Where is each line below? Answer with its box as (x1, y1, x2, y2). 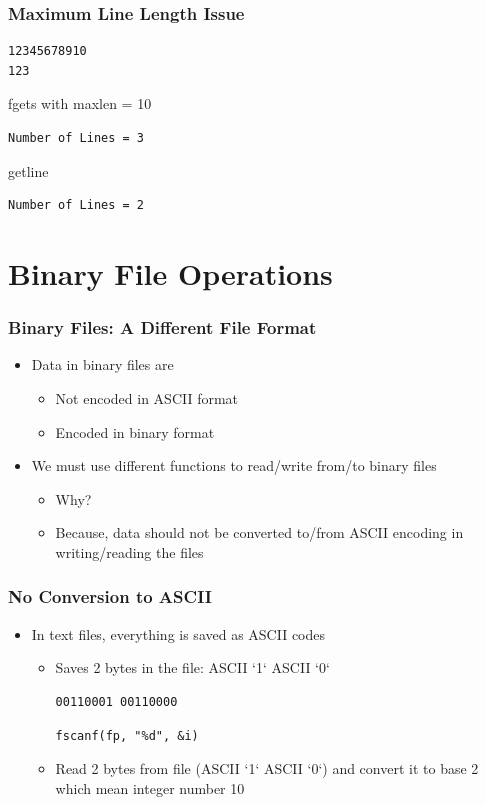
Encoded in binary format (55, 421, 215, 442)
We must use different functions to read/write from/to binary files (31, 455, 437, 476)
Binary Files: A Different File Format (8, 315, 317, 340)
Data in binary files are (31, 354, 174, 375)
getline (8, 160, 49, 181)
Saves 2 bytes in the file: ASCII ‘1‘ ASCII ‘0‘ (55, 657, 330, 678)
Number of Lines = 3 (8, 131, 145, 145)
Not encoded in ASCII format (55, 387, 239, 408)
